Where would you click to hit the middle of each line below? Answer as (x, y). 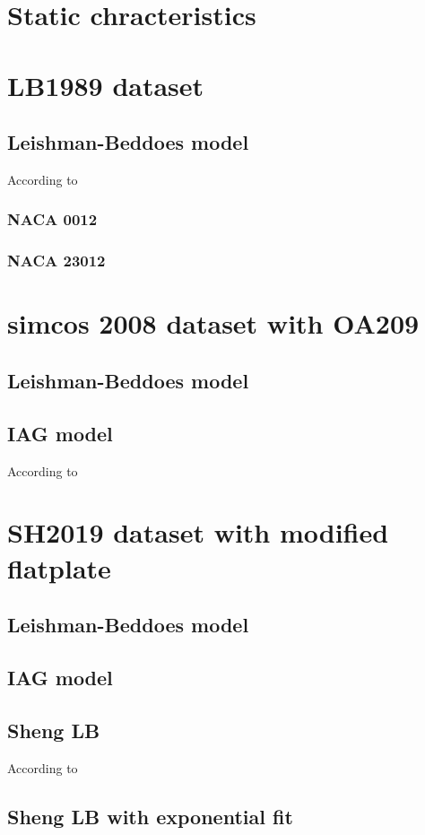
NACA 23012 (56, 261)
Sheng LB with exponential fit (150, 816)
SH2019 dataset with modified (198, 532)
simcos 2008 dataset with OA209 (213, 323)
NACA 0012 (52, 219)
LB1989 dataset (106, 85)
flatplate (59, 567)
